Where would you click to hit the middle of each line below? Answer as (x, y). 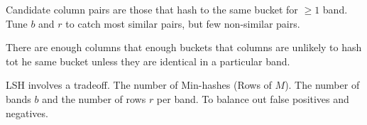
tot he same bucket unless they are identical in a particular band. (148, 61)
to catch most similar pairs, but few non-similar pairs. (183, 23)
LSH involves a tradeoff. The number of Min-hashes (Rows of (139, 85)
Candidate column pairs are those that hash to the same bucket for (152, 9)
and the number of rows (94, 98)
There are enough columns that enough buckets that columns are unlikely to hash (184, 47)
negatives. (27, 113)
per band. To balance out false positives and (253, 98)
